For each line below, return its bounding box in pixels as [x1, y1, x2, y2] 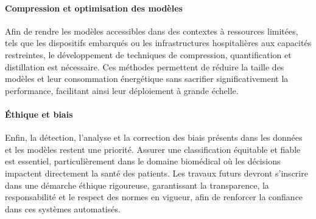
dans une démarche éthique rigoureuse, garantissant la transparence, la [5, 178, 269, 191]
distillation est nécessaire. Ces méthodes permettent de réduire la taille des [5, 60, 284, 73]
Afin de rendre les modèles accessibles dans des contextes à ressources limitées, [5, 24, 298, 37]
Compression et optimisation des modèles [5, 1, 183, 14]
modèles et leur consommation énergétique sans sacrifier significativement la [5, 72, 289, 85]
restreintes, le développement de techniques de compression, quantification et [5, 48, 292, 61]
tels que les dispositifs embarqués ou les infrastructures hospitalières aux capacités [5, 36, 312, 49]
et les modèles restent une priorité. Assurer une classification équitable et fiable [5, 143, 301, 155]
